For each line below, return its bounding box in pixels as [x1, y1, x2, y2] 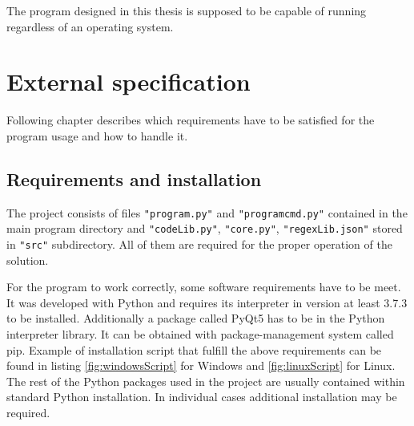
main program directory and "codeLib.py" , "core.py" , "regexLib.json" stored [6, 220, 403, 237]
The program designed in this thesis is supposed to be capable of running [6, 2, 367, 18]
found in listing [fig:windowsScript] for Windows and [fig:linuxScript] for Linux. [6, 357, 396, 374]
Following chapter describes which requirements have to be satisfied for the [6, 112, 375, 128]
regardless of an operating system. [6, 18, 174, 34]
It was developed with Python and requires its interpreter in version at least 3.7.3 [6, 294, 408, 310]
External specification [6, 65, 251, 98]
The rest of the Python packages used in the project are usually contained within [6, 372, 405, 389]
